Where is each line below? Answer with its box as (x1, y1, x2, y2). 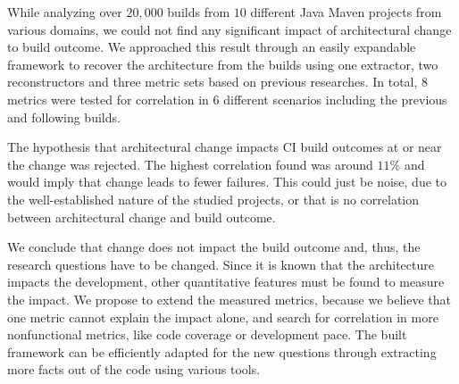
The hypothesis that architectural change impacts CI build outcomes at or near (7, 138, 442, 156)
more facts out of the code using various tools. (7, 360, 261, 379)
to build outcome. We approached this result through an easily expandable (7, 38, 416, 56)
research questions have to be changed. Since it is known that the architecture (7, 255, 434, 273)
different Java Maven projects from (250, 3, 442, 21)
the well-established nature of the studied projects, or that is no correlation (7, 189, 420, 208)
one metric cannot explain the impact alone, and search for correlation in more (7, 307, 438, 326)
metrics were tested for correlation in (7, 89, 209, 108)
